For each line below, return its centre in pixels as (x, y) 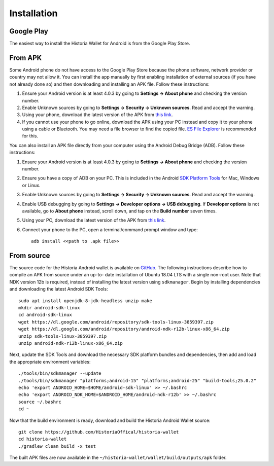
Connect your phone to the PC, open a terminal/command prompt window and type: (110, 229)
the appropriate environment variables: (50, 362)
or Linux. (31, 185)
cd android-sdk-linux (45, 315)
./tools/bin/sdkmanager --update (60, 373)
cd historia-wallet (43, 439)
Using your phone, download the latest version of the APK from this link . (97, 115)
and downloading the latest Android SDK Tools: (59, 289)
